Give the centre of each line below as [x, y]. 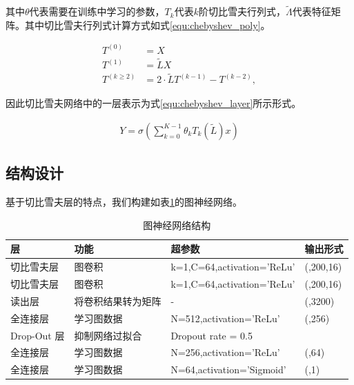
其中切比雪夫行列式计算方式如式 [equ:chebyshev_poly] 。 [147, 24]
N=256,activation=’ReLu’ [225, 352]
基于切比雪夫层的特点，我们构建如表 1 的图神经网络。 [124, 202]
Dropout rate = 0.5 [212, 335]
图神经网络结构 [177, 225]
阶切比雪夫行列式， [242, 11]
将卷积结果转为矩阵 [118, 300]
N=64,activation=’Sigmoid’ [228, 369]
